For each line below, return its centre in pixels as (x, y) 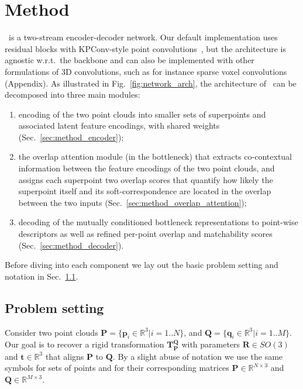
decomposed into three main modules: (73, 94)
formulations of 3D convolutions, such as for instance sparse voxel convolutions (146, 71)
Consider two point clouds (51, 332)
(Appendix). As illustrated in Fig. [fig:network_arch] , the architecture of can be (151, 83)
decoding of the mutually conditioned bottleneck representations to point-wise (158, 222)
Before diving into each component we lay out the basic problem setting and (142, 265)
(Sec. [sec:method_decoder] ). (71, 245)
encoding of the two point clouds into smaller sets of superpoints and (142, 114)
